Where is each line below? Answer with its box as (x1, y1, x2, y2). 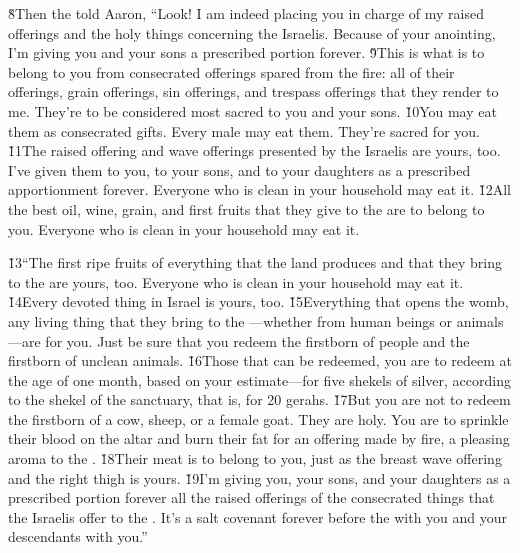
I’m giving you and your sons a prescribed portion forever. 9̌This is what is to (8, 42, 485, 63)
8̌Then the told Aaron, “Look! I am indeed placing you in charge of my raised (8, 3, 484, 23)
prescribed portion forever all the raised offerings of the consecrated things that (8, 487, 495, 508)
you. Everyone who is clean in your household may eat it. (8, 218, 360, 239)
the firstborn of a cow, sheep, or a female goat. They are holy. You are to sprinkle (8, 408, 509, 429)
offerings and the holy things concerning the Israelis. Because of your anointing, (8, 22, 496, 43)
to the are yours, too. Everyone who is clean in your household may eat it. (8, 271, 464, 292)
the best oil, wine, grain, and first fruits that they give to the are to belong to (8, 198, 485, 219)
